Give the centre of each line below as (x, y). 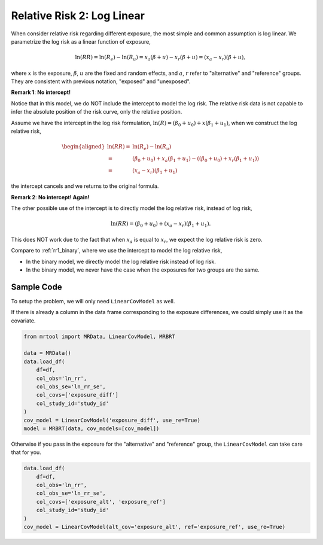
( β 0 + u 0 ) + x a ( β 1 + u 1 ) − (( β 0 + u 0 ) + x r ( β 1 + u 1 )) (196, 159)
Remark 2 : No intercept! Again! (50, 197)
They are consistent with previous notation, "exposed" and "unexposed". (101, 81)
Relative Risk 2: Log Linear (78, 16)
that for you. (26, 452)
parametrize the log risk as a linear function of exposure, (81, 41)
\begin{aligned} (83, 147)
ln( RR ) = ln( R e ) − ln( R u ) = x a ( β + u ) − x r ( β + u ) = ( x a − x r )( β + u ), (160, 58)
